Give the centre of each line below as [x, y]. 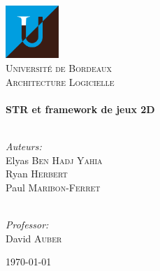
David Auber [34, 238]
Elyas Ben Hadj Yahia [54, 160]
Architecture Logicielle [60, 81]
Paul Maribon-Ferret [53, 187]
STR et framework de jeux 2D [80, 109]
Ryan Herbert [37, 174]
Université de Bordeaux [59, 68]
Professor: [27, 224]
